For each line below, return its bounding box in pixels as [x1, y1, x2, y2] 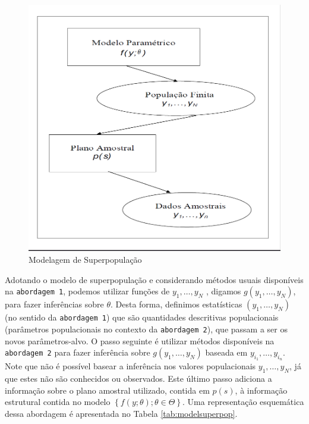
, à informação [235, 384, 288, 396]
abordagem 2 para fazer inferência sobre [5, 346, 150, 359]
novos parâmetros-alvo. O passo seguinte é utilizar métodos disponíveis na [5, 334, 275, 347]
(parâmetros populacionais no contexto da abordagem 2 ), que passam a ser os [5, 322, 288, 335]
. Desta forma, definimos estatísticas [111, 298, 242, 310]
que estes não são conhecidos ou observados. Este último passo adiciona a [5, 372, 272, 385]
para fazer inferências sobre [5, 298, 104, 310]
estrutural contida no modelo [5, 395, 111, 408]
